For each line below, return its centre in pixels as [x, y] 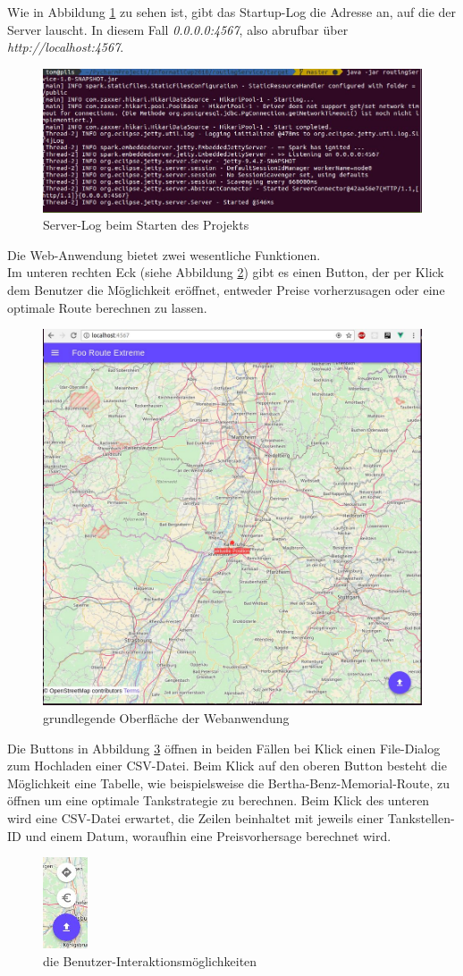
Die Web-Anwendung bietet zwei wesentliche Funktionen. [164, 254]
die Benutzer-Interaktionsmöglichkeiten [150, 961]
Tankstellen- [421, 818]
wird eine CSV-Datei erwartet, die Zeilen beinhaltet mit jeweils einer [196, 818]
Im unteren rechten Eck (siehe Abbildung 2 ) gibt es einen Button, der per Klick [226, 272]
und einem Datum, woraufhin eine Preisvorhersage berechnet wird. [208, 835]
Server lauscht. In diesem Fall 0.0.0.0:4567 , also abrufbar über [178, 29]
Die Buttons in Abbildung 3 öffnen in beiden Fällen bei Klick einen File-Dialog [224, 748]
